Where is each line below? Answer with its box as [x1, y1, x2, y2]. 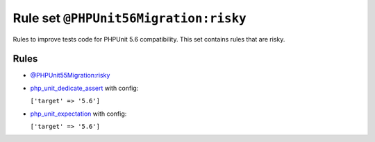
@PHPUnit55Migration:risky [30, 71, 110, 80]
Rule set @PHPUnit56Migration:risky [12, 10, 247, 26]
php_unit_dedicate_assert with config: [30, 84, 139, 92]
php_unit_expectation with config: [30, 109, 127, 118]
